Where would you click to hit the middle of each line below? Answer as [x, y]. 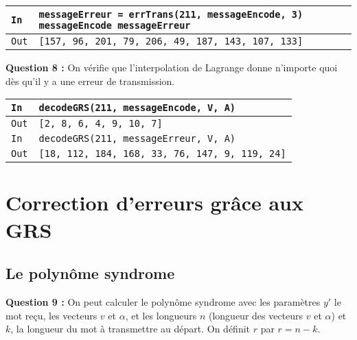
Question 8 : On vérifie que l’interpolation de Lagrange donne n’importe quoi [172, 67]
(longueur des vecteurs [256, 315]
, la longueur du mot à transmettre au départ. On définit [130, 329]
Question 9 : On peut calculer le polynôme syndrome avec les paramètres [163, 301]
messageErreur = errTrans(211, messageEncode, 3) [171, 14]
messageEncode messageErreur [115, 25]
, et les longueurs [161, 315]
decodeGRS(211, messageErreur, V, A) [137, 139]
